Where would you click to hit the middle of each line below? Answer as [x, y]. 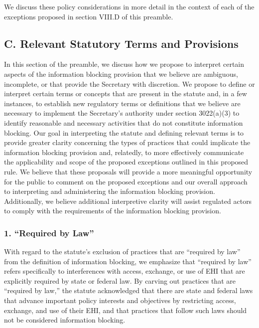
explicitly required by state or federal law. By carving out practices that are [120, 280]
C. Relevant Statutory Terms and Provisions [121, 43]
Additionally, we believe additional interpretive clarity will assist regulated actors [128, 201]
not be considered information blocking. [65, 320]
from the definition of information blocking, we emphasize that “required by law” [128, 261]
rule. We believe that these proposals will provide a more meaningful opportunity [128, 171]
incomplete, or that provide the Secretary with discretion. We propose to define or [129, 83]
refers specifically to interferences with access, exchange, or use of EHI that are [125, 271]
